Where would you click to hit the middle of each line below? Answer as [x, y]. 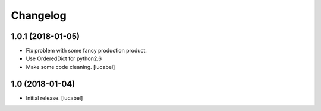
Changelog [39, 15]
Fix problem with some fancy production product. [86, 51]
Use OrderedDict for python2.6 [64, 58]
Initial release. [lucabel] [54, 98]
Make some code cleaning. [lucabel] [70, 67]
